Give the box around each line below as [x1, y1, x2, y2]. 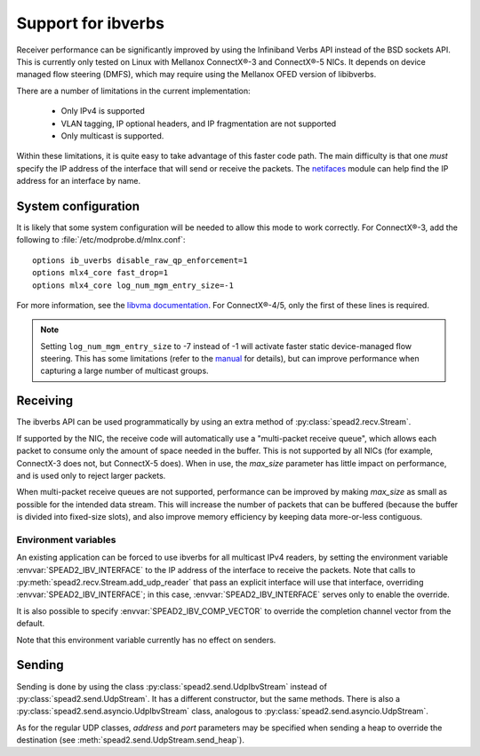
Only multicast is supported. [60, 130, 164, 141]
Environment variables [16, 533, 116, 545]
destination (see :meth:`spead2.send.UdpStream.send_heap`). [16, 735, 244, 745]
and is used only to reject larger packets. [16, 470, 166, 481]
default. [16, 618, 45, 629]
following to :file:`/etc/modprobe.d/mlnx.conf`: [16, 235, 186, 245]
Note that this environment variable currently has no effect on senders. [16, 634, 276, 645]
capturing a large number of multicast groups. [40, 365, 209, 377]
